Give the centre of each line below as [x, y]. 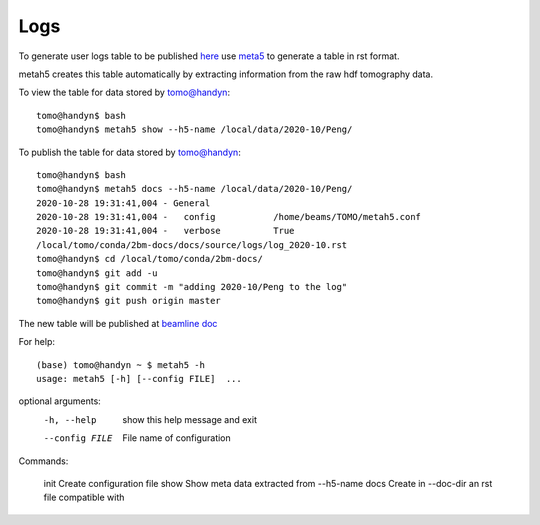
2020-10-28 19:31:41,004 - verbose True [165, 231]
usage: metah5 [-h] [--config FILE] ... [139, 378]
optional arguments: [60, 401]
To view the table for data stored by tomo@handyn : [124, 92]
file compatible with [84, 497]
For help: [36, 342]
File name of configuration [177, 438]
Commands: [43, 461]
